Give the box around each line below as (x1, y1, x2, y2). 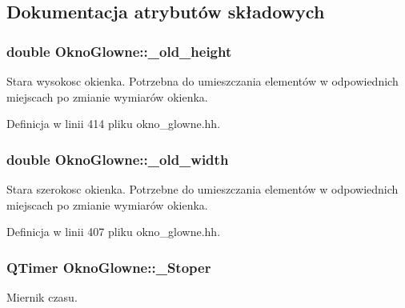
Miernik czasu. (6, 289, 78, 305)
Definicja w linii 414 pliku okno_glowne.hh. (6, 115, 221, 132)
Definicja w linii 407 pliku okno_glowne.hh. (6, 223, 221, 240)
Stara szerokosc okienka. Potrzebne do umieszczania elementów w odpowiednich (6, 181, 399, 197)
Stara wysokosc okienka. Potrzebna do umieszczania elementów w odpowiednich (6, 73, 399, 89)
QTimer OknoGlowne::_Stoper (6, 257, 211, 277)
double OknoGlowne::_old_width (6, 149, 229, 169)
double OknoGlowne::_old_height (6, 41, 232, 61)
